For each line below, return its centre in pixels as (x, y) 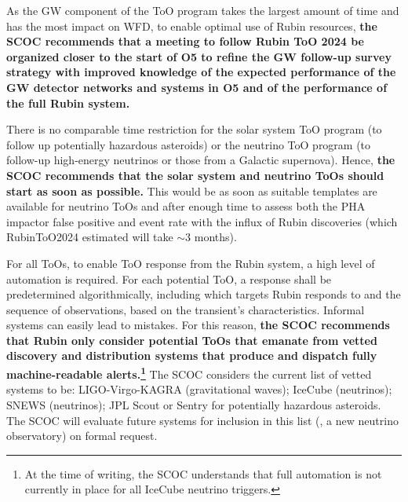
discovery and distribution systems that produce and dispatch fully (192, 355)
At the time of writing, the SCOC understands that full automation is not (203, 473)
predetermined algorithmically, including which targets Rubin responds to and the (204, 294)
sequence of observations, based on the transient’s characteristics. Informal (186, 309)
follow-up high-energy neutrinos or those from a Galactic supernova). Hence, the (201, 160)
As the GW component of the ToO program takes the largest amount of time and (203, 10)
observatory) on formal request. (82, 436)
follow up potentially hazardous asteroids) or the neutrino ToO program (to (189, 144)
